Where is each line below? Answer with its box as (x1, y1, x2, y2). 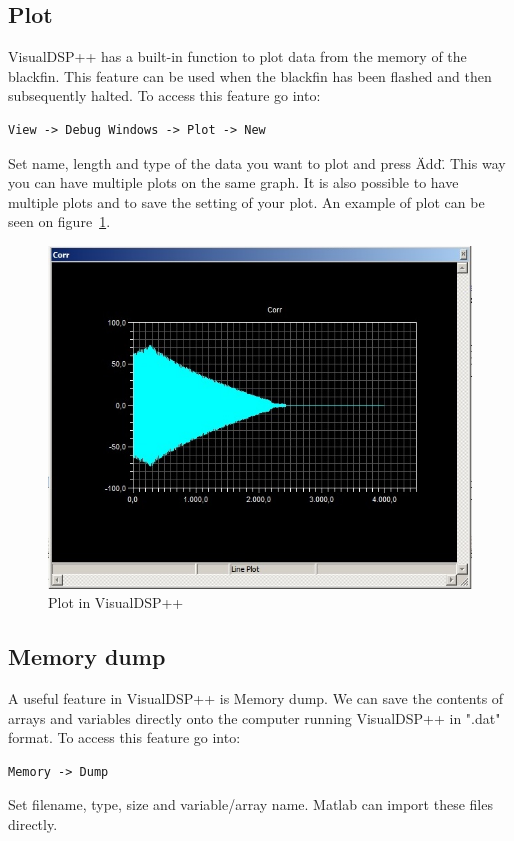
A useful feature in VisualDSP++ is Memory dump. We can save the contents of (8, 687, 504, 708)
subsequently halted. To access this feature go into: (8, 85, 321, 106)
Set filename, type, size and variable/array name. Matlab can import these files (8, 794, 493, 815)
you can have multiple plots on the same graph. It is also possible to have (8, 172, 459, 193)
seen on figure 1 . (8, 211, 111, 232)
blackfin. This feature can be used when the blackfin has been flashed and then (8, 65, 492, 86)
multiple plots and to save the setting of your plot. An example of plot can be (8, 191, 485, 212)
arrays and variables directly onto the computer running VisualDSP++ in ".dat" (8, 707, 501, 728)
